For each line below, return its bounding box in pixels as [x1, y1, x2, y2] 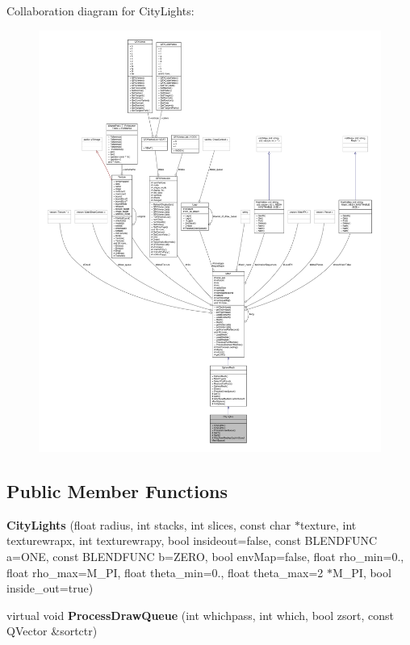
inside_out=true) [6, 580, 94, 597]
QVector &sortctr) [6, 622, 98, 639]
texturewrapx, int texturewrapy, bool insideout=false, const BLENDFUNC [6, 532, 378, 549]
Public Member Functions [6, 479, 228, 504]
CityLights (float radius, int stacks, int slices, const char [6, 516, 291, 533]
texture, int [299, 516, 357, 533]
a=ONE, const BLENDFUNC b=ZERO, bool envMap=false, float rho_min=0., [6, 548, 404, 565]
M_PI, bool [332, 563, 391, 580]
